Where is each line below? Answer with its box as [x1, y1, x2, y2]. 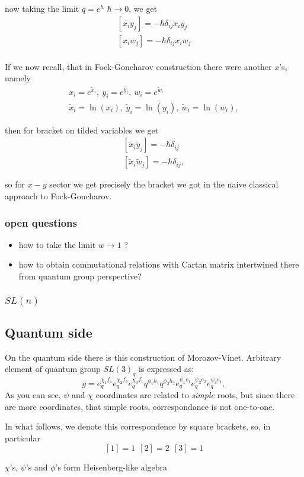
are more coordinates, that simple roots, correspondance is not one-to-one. [5, 400, 275, 412]
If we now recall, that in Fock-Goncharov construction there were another [5, 60, 272, 72]
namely [5, 72, 31, 84]
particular [5, 432, 40, 444]
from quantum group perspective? [18, 270, 142, 282]
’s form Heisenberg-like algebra [55, 460, 168, 473]
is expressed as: [138, 362, 194, 375]
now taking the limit [5, 2, 79, 14]
